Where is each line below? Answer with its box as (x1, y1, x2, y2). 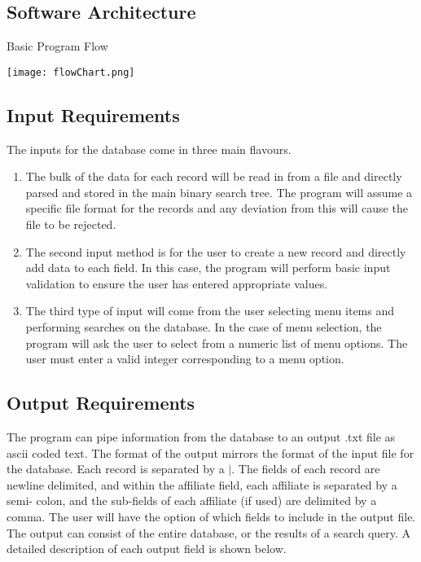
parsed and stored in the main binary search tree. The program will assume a (25, 183, 413, 200)
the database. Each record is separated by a (7, 460, 225, 477)
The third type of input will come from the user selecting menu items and (25, 302, 395, 319)
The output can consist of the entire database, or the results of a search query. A (7, 524, 411, 541)
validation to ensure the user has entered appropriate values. (25, 274, 328, 292)
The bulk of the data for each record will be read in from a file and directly (25, 168, 402, 185)
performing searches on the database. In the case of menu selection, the (25, 318, 382, 335)
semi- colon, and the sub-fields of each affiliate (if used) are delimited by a (7, 492, 377, 509)
